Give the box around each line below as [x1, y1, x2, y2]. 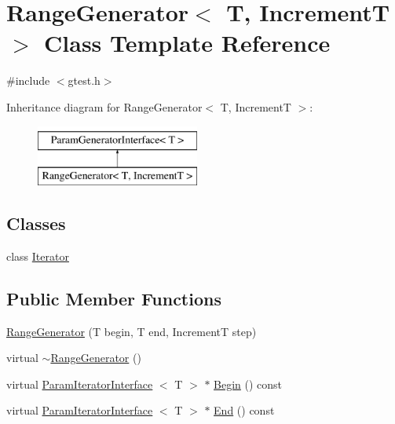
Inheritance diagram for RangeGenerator [6, 98, 203, 115]
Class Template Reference [44, 27, 331, 59]
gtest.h [68, 72, 101, 89]
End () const [214, 402, 275, 419]
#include [6, 72, 50, 89]
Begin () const [214, 375, 283, 392]
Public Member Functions [6, 286, 221, 310]
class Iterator [6, 247, 69, 264]
